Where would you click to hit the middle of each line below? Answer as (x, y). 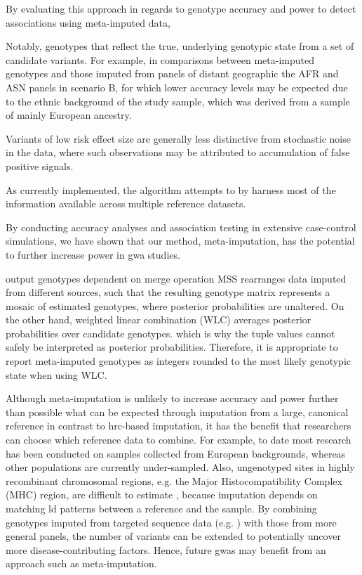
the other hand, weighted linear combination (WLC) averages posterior (159, 319)
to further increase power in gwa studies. (93, 254)
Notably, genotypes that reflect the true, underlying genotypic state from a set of (180, 46)
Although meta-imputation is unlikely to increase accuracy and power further (172, 398)
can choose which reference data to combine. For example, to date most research (179, 440)
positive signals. (40, 166)
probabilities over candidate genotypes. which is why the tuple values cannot (170, 333)
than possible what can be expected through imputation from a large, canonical (177, 412)
